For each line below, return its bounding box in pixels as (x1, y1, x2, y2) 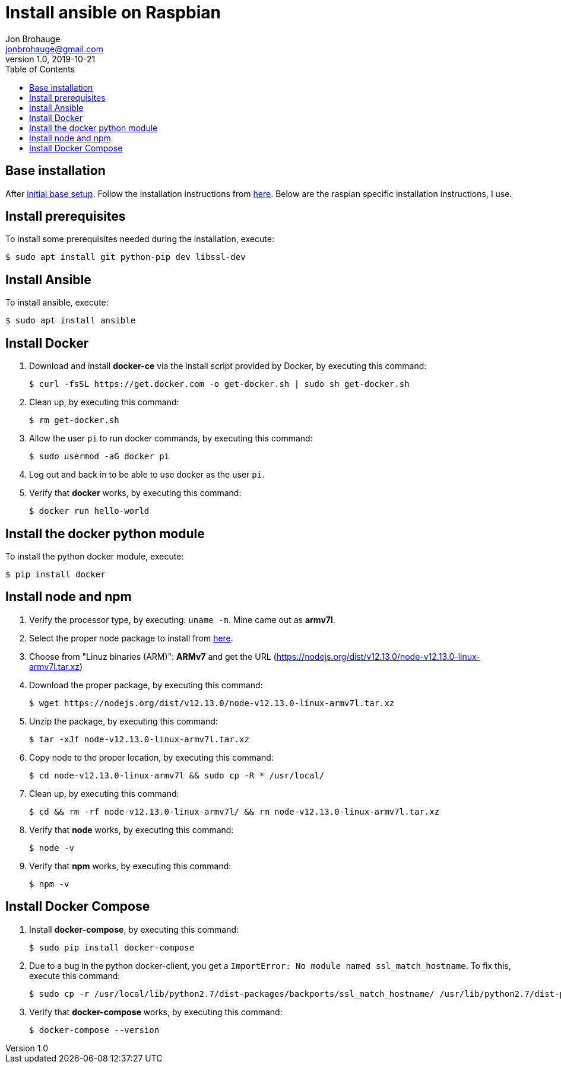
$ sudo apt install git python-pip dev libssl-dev (5, 252, 246, 262)
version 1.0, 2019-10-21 (5, 53, 96, 64)
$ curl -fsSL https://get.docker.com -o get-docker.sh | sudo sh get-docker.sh (29, 379, 410, 389)
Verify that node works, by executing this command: (29, 824, 234, 835)
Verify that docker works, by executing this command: (29, 488, 242, 498)
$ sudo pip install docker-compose (29, 942, 195, 952)
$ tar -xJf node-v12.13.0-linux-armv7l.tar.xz (29, 734, 249, 744)
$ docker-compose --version (29, 1025, 160, 1035)
